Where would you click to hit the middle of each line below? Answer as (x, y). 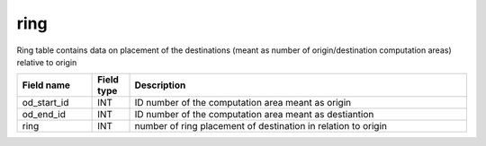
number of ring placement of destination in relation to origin (261, 126)
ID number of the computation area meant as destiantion (254, 115)
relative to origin (47, 62)
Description (160, 85)
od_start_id (45, 103)
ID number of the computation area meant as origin (243, 103)
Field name (46, 85)
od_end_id (44, 115)
